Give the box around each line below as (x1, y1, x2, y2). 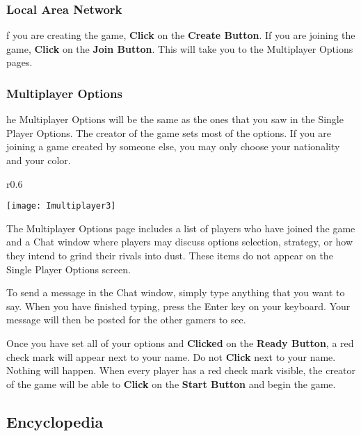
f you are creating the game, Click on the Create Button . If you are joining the (6, 28, 355, 42)
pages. (6, 55, 33, 70)
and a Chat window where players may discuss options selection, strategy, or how (6, 234, 353, 249)
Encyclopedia (6, 410, 104, 432)
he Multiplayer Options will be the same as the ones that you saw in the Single (6, 112, 344, 127)
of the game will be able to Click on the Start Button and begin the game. (6, 376, 336, 391)
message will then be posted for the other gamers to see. (6, 312, 246, 327)
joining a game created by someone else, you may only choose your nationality (6, 139, 340, 154)
